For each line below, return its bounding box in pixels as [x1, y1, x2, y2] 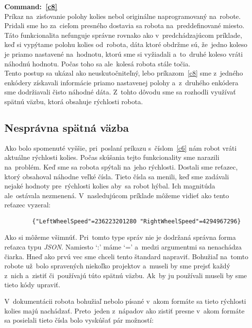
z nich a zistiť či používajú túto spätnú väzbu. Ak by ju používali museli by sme [4, 270, 247, 280]
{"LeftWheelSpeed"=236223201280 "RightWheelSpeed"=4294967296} [32, 218, 241, 225]
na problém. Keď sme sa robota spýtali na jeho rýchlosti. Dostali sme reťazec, [4, 161, 238, 172]
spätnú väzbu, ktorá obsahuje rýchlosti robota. [4, 96, 143, 106]
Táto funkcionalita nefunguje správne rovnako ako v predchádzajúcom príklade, [4, 30, 242, 40]
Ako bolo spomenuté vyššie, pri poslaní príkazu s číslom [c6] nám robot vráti [4, 142, 237, 153]
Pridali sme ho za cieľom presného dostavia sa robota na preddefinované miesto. [4, 20, 245, 31]
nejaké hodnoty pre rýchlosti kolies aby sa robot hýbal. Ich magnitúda [4, 181, 215, 191]
